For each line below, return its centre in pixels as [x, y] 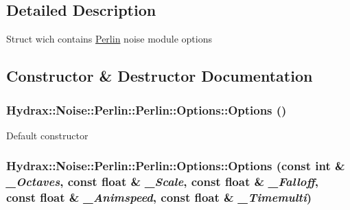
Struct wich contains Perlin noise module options [109, 39]
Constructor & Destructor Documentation [160, 76]
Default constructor [47, 135]
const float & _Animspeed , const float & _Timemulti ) [159, 197]
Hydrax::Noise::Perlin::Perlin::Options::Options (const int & [176, 166]
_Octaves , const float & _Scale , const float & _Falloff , [163, 182]
